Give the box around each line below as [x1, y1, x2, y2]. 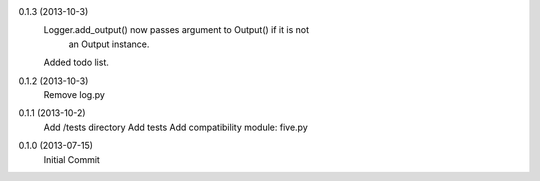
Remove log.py [43, 88, 105, 100]
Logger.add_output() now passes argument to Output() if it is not [43, 24, 310, 36]
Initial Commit [43, 153, 100, 165]
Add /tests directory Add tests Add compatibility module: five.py [43, 121, 309, 133]
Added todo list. [43, 56, 110, 69]
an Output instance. [68, 38, 150, 50]
